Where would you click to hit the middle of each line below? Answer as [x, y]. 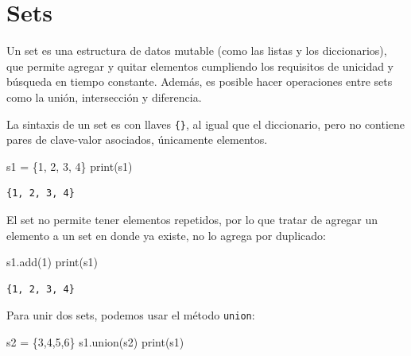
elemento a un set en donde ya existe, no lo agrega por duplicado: [166, 235]
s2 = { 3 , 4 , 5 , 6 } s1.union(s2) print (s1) [95, 341]
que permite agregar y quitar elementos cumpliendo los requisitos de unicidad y [200, 66]
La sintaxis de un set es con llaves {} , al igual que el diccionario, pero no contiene [206, 124]
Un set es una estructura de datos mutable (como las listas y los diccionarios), [197, 50]
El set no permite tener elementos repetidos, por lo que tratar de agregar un [192, 219]
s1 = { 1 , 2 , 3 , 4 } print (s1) [70, 166]
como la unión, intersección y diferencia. [104, 97]
